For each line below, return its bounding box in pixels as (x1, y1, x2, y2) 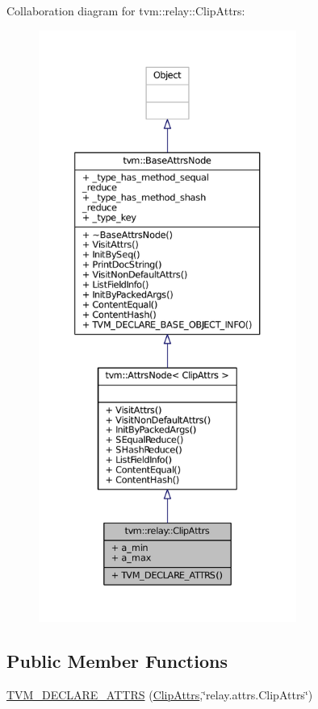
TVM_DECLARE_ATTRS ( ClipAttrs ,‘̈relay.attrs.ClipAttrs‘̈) (6, 686, 313, 703)
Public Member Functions (6, 648, 228, 673)
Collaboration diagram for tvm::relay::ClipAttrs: (6, 2, 245, 19)
